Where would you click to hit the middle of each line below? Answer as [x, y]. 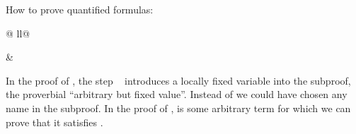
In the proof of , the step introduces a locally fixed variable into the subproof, [178, 80]
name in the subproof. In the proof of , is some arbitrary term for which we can [178, 108]
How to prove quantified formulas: [80, 9]
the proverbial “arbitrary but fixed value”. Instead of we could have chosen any [177, 94]
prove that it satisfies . [54, 122]
